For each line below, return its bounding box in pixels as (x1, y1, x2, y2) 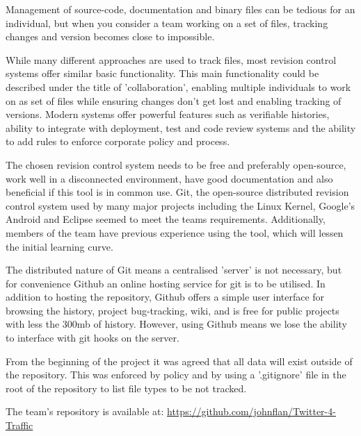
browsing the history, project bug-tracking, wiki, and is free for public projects (6, 303, 339, 317)
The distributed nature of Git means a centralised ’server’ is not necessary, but (6, 262, 342, 277)
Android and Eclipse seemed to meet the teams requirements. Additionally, (6, 212, 326, 226)
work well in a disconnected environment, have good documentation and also (6, 171, 333, 185)
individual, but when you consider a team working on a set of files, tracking (6, 15, 328, 30)
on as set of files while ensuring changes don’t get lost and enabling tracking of (6, 93, 342, 108)
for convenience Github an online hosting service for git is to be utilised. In (6, 276, 326, 290)
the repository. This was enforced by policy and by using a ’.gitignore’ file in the (6, 367, 346, 382)
